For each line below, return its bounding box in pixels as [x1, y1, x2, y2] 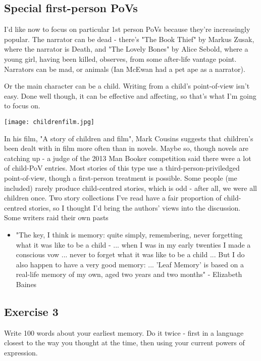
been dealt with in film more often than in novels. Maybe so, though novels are [4, 143, 249, 153]
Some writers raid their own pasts [4, 212, 109, 223]
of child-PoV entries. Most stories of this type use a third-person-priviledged [4, 163, 240, 173]
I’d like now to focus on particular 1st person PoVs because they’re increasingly [4, 24, 250, 34]
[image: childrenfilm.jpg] [4, 118, 94, 126]
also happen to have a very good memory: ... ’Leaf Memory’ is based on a [16, 259, 244, 269]
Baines [16, 278, 37, 289]
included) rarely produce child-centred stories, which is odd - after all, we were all [4, 182, 257, 193]
